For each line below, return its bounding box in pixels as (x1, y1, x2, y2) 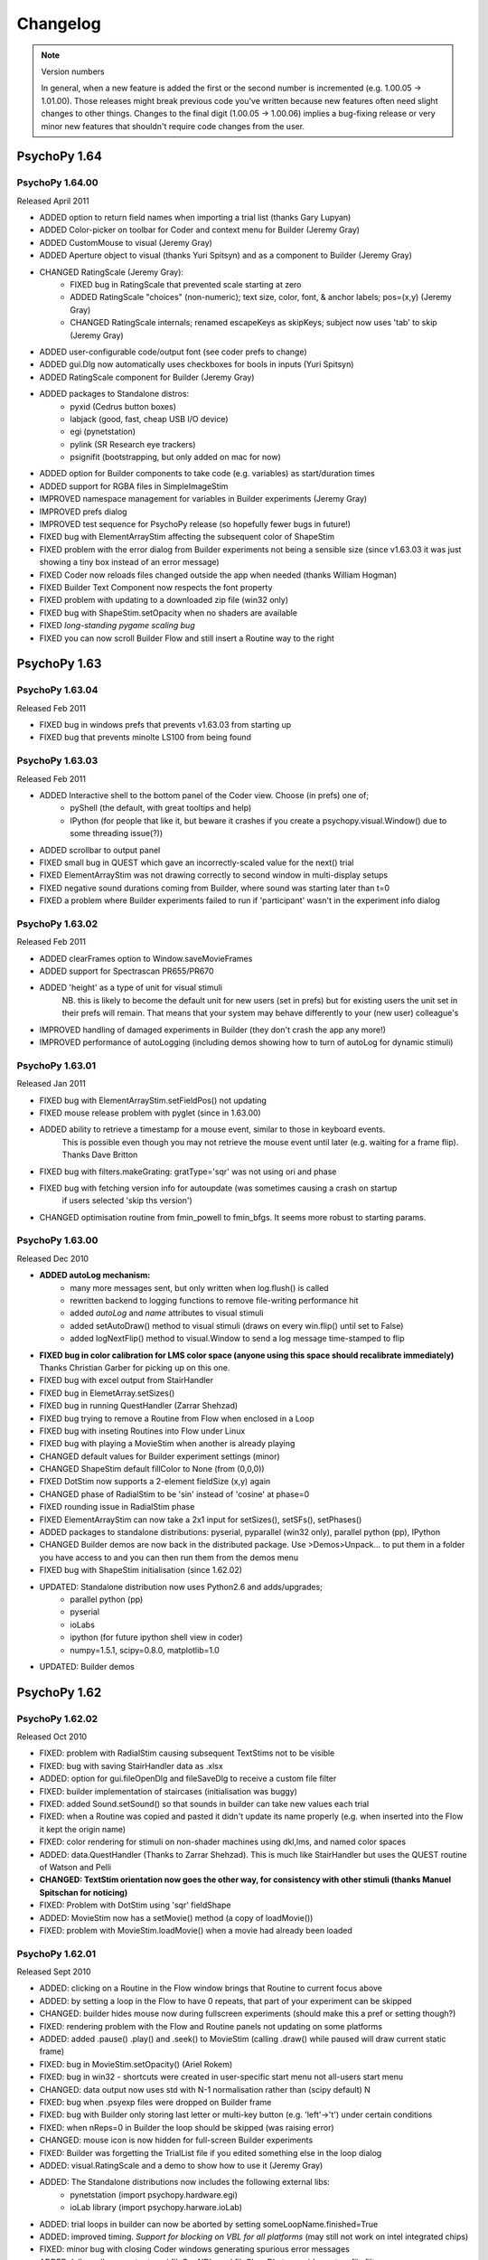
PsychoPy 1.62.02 (16, 1712, 99, 1725)
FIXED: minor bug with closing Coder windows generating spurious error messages (39, 2244, 350, 2255)
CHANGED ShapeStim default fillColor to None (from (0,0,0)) (39, 1464, 266, 1474)
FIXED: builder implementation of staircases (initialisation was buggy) (39, 1785, 298, 1796)
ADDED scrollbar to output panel (39, 844, 161, 855)
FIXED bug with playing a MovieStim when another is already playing (39, 1438, 296, 1449)
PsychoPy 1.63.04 (16, 683, 99, 696)
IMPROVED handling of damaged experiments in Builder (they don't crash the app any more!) (39, 1024, 386, 1035)
